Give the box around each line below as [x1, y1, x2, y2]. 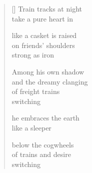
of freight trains [11, 86, 60, 96]
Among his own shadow [11, 66, 84, 76]
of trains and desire [11, 149, 71, 159]
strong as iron [11, 49, 54, 60]
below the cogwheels [11, 139, 74, 149]
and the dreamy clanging [11, 76, 88, 86]
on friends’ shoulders [11, 39, 75, 50]
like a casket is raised [11, 30, 77, 40]
